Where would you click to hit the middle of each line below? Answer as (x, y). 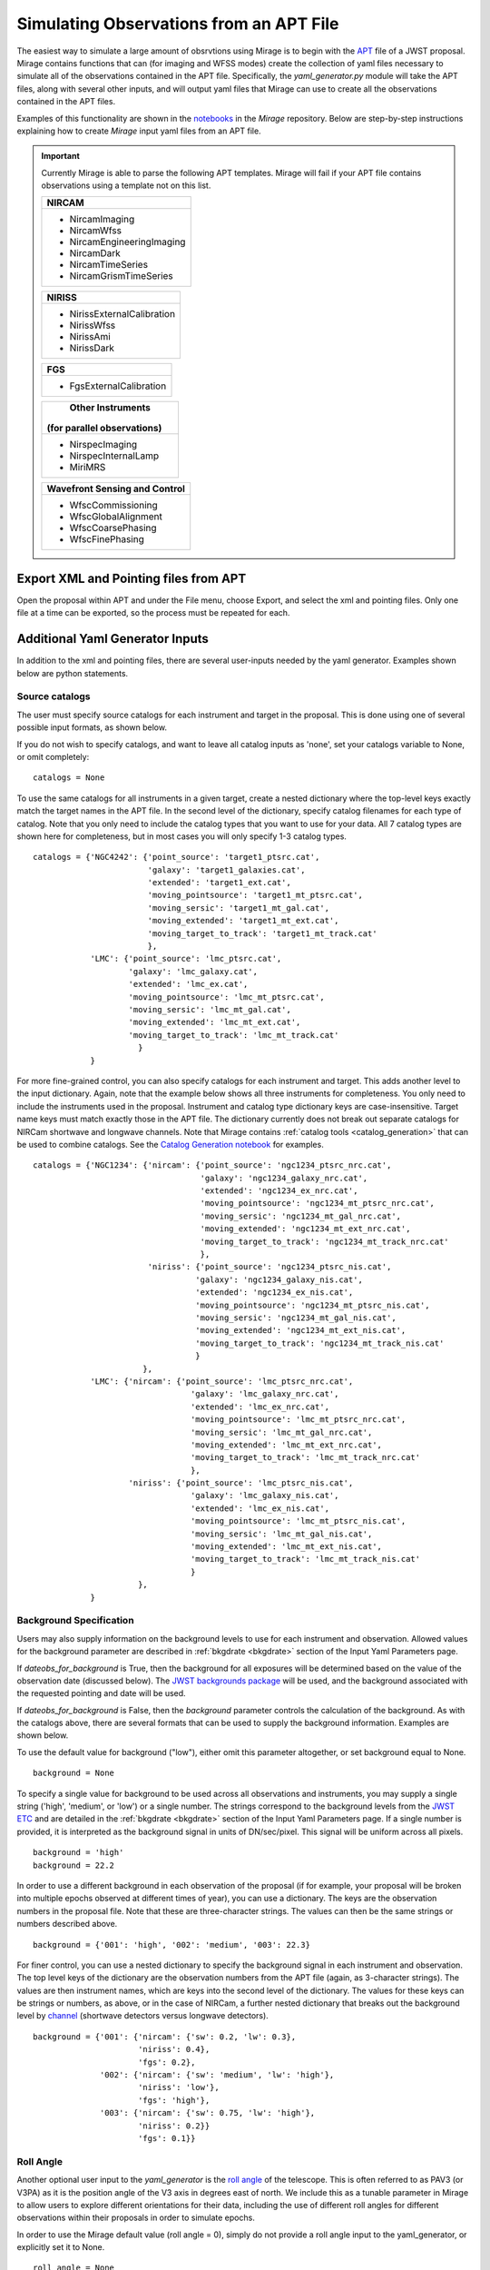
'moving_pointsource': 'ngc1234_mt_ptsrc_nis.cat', (313, 1305)
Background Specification (76, 1621)
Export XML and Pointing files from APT (132, 578)
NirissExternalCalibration (122, 314)
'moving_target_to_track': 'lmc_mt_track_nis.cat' (306, 1559)
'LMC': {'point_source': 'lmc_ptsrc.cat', (186, 959)
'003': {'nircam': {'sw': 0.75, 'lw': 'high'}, (208, 2113)
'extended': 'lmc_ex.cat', (188, 984)
